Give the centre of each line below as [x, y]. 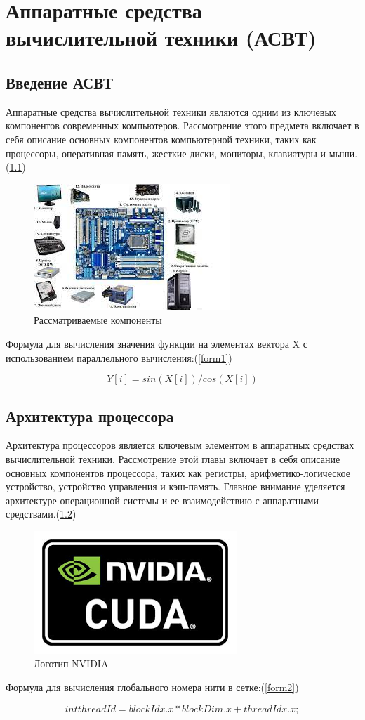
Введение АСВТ [59, 82]
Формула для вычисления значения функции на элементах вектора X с [157, 343]
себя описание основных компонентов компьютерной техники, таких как [161, 139]
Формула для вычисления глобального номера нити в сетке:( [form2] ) [152, 687]
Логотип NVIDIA [71, 663]
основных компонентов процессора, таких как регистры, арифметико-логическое [178, 472]
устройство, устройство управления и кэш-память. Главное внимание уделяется [175, 486]
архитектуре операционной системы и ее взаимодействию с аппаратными [162, 500]
